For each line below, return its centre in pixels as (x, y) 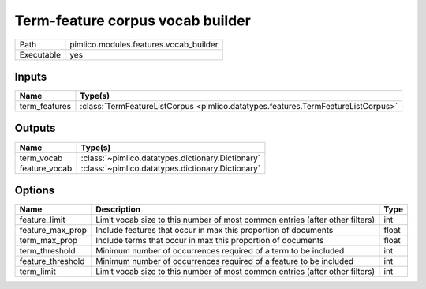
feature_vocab (46, 168)
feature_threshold (52, 261)
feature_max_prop (53, 231)
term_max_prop (49, 241)
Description (118, 209)
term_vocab (41, 158)
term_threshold (47, 251)
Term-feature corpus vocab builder (133, 21)
